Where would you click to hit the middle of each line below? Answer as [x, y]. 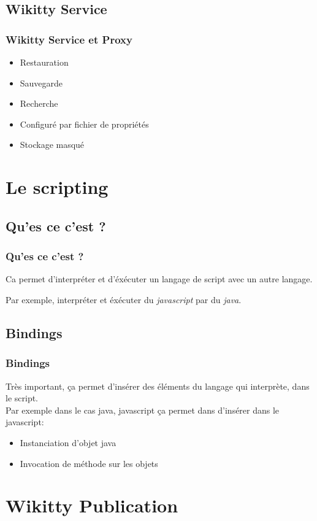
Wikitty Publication [92, 505]
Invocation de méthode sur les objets [89, 463]
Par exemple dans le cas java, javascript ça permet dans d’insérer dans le [143, 410]
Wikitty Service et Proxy [69, 39]
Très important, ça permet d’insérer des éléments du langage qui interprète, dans [158, 386]
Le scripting [57, 187]
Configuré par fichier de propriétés [84, 124]
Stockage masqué [52, 145]
